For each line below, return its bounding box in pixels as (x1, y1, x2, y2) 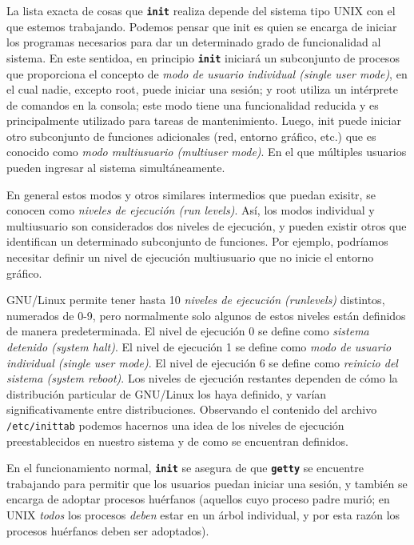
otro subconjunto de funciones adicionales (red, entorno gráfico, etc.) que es (6, 127, 376, 144)
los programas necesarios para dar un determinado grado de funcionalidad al (6, 34, 381, 50)
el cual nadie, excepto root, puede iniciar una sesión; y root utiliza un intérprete (6, 81, 398, 98)
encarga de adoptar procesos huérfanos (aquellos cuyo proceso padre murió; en (6, 491, 390, 507)
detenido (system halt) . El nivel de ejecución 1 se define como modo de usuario (6, 339, 392, 355)
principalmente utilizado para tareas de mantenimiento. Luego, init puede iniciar (6, 112, 401, 129)
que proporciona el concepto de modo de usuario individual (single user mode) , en (6, 65, 408, 82)
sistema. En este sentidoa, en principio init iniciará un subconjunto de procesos (6, 49, 400, 66)
